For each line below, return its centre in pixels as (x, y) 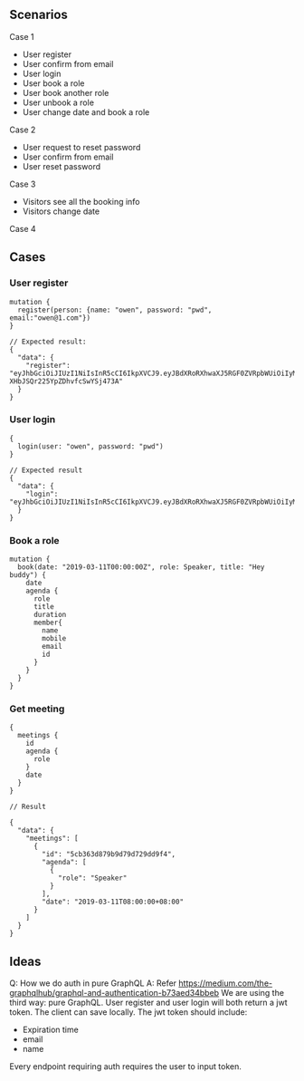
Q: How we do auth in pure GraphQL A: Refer (93, 983)
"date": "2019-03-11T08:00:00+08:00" (113, 902)
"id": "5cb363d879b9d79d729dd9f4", (109, 854)
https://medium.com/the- (226, 983)
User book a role (53, 83)
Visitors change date (61, 211)
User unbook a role (58, 102)
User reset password (62, 166)
